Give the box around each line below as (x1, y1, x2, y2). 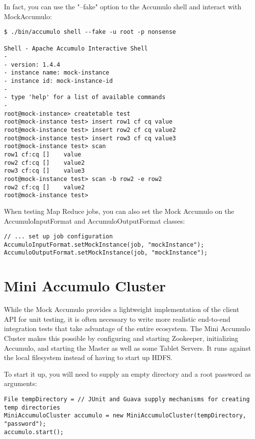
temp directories (4, 404, 60, 411)
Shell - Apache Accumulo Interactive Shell (4, 45, 148, 52)
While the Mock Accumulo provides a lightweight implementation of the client (4, 304, 239, 314)
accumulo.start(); (4, 428, 64, 436)
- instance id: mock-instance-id (4, 77, 113, 85)
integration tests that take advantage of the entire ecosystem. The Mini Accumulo (4, 323, 250, 334)
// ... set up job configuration (4, 233, 113, 240)
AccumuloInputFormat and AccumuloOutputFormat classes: (4, 215, 185, 226)
